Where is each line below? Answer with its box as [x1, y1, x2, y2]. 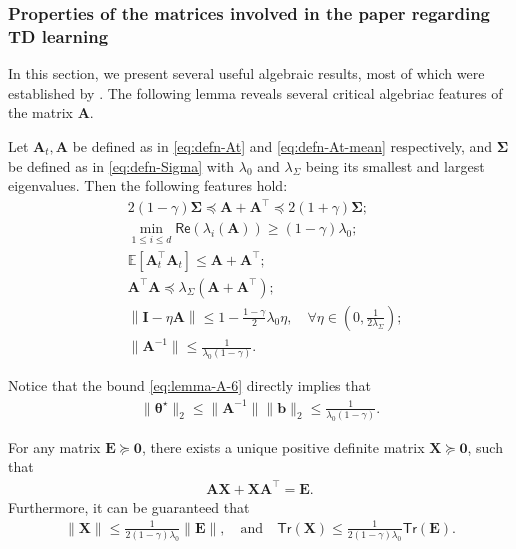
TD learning [8, 23, 109, 48]
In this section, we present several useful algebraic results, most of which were [8, 63, 485, 84]
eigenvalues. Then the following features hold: [8, 175, 288, 196]
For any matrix [8, 436, 101, 457]
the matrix [8, 102, 73, 123]
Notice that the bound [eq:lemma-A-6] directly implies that [8, 375, 371, 396]
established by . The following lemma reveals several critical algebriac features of [8, 82, 503, 103]
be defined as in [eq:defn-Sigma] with [8, 155, 235, 176]
